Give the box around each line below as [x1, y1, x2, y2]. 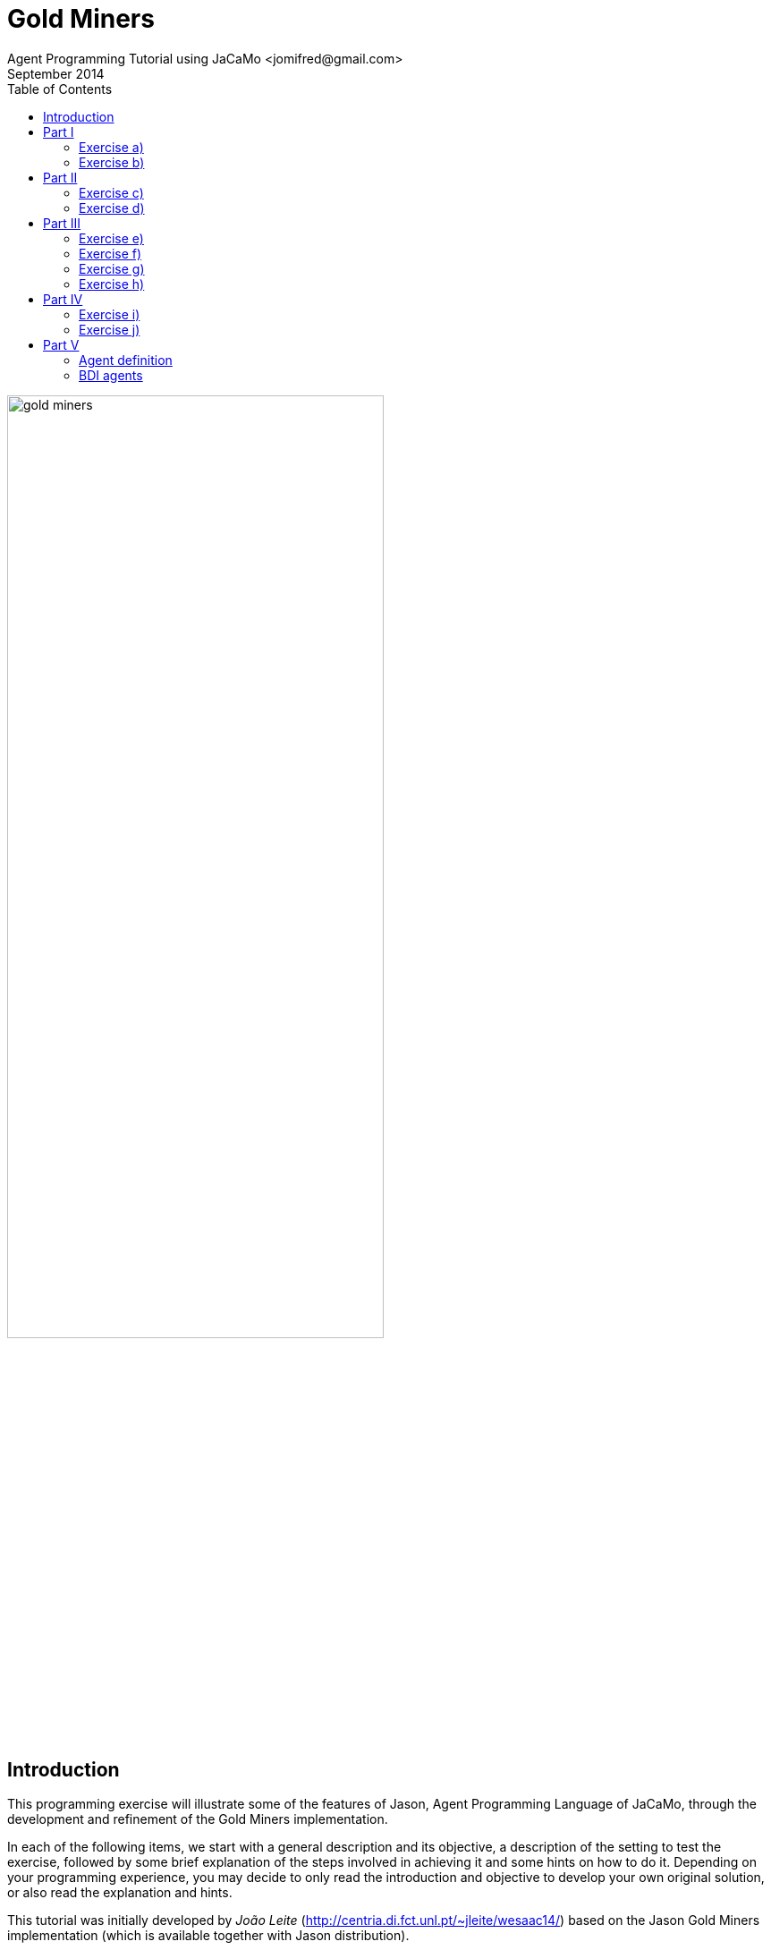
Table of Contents [7, 81, 113, 97]
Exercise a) [79, 139, 144, 155]
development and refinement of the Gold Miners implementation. [7, 1810, 388, 1827]
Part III [43, 215, 81, 231]
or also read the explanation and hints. [7, 1884, 233, 1900]
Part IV [43, 291, 83, 307]
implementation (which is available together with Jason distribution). [7, 1927, 410, 1943]
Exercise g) [79, 260, 145, 276]
